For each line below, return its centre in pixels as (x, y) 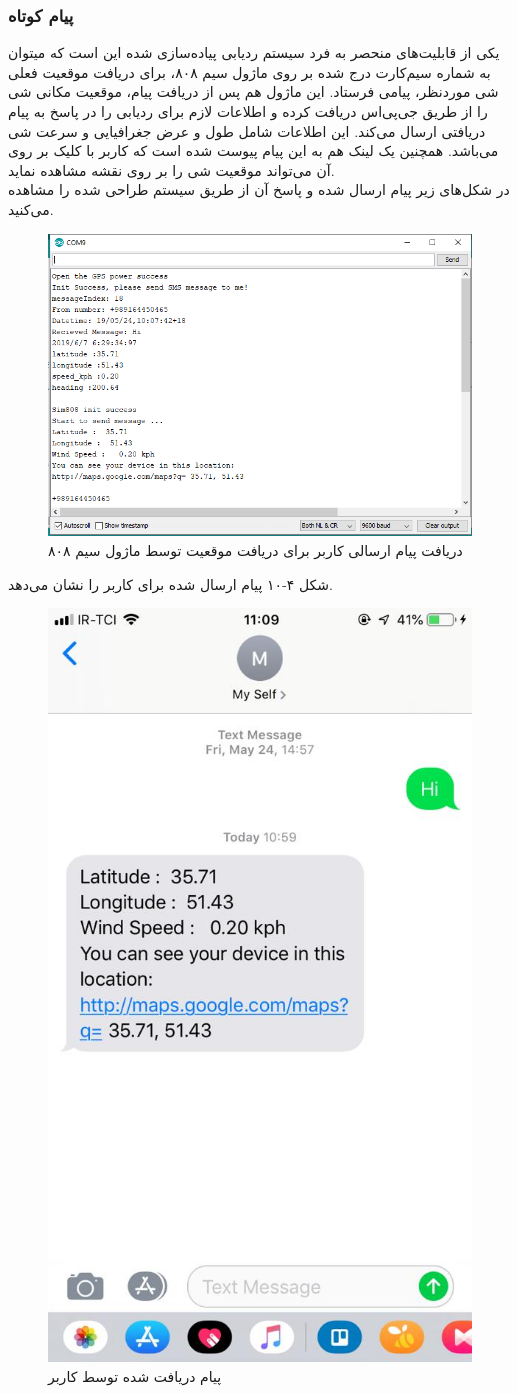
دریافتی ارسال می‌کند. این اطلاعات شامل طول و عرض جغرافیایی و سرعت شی (247, 130)
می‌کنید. (31, 208)
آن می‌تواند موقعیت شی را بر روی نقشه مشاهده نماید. (171, 169)
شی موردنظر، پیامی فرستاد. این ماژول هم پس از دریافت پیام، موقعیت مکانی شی (253, 91)
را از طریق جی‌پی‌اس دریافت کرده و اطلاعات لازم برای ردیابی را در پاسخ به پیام (248, 111)
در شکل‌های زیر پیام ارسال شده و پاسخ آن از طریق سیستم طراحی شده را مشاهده (259, 189)
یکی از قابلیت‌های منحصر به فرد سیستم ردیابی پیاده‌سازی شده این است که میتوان (254, 52)
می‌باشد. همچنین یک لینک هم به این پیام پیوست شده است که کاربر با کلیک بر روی (253, 150)
